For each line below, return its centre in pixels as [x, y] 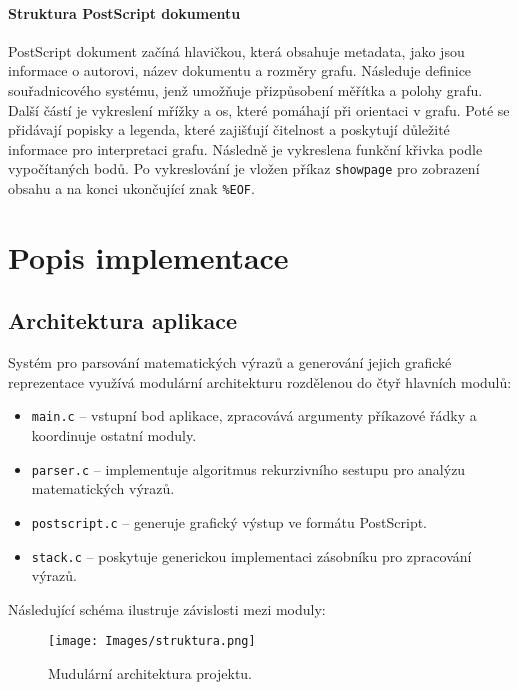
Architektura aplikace [122, 320]
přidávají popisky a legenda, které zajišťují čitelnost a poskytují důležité [229, 129]
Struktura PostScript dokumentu [124, 12]
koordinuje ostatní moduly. [114, 435]
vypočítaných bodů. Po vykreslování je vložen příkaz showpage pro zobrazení [244, 168]
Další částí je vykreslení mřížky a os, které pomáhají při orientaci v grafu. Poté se [259, 109]
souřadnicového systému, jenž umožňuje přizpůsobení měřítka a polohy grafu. [245, 89]
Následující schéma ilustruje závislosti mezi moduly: [167, 608]
